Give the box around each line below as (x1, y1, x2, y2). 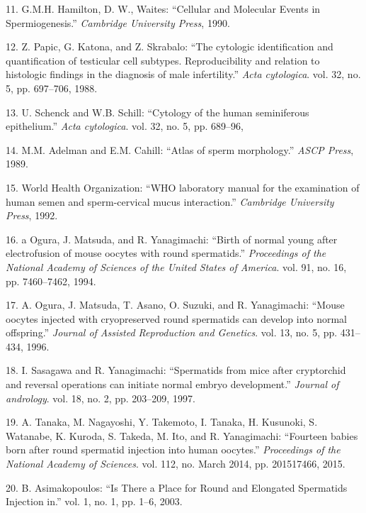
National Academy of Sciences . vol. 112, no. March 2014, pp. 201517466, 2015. (6, 456, 345, 471)
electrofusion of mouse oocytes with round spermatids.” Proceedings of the (6, 246, 326, 260)
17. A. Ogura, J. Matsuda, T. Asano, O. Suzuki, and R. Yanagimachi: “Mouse (6, 297, 345, 312)
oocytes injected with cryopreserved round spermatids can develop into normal (6, 311, 347, 326)
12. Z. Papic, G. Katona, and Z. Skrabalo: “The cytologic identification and (6, 39, 333, 54)
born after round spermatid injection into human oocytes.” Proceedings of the (6, 442, 341, 457)
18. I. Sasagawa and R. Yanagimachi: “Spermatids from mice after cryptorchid (6, 363, 346, 377)
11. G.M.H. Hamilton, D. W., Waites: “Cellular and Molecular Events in (6, 1, 321, 16)
